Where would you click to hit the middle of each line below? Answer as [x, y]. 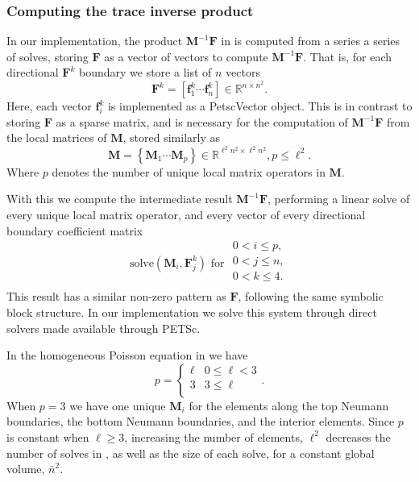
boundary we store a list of [145, 72]
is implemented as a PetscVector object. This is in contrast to [260, 106]
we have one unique [118, 405]
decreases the [358, 436]
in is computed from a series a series [311, 41]
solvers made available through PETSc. [104, 328]
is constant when [48, 436]
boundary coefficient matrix [75, 230]
